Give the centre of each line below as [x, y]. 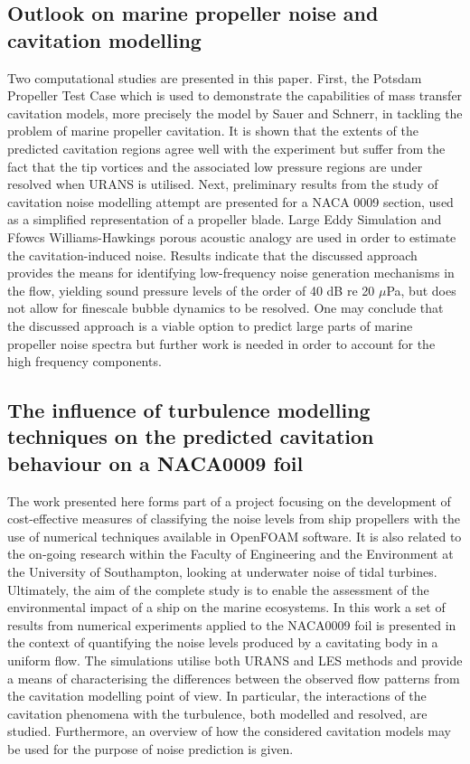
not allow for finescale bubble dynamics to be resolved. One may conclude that [226, 308]
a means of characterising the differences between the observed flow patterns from [234, 678]
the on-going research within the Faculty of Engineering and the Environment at [230, 554]
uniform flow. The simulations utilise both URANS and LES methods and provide [235, 660]
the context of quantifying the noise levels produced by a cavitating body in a [223, 642]
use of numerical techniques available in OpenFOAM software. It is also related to [235, 536]
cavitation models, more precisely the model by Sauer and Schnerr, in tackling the [235, 113]
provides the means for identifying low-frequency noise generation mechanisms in [231, 273]
